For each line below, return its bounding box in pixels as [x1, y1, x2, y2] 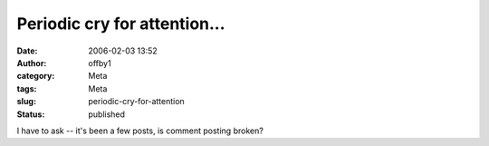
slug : [16, 96, 36, 107]
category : [16, 71, 55, 82]
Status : [16, 109, 45, 120]
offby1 [88, 57, 112, 68]
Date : [16, 45, 38, 56]
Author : [16, 57, 47, 68]
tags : [16, 83, 37, 94]
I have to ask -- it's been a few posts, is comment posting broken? [16, 125, 264, 136]
